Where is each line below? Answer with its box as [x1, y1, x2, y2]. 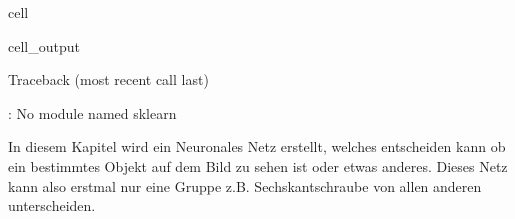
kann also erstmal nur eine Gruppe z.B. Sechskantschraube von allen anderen [8, 175, 482, 196]
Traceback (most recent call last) [8, 69, 209, 90]
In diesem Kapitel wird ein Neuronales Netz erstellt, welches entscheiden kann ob [8, 136, 506, 157]
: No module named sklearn [8, 102, 177, 123]
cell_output [8, 35, 80, 56]
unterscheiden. [8, 195, 96, 216]
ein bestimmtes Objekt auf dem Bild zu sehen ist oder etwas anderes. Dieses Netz [8, 155, 508, 176]
